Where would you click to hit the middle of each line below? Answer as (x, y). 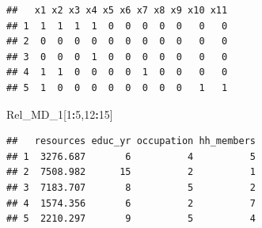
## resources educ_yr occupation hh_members (131, 141)
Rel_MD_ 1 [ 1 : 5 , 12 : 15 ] (60, 114)
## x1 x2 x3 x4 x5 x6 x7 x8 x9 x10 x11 (117, 10)
